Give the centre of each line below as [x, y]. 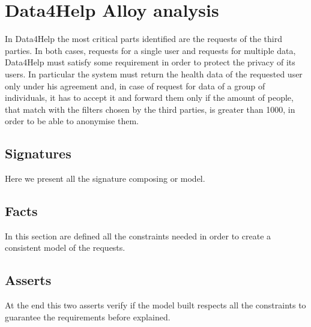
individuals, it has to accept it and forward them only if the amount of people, [149, 97]
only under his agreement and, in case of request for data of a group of [135, 85]
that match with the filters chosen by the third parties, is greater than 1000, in [150, 109]
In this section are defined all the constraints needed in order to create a [138, 235]
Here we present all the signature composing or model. [105, 178]
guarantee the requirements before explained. [88, 316]
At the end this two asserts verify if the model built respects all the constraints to [155, 305]
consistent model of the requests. [65, 247]
